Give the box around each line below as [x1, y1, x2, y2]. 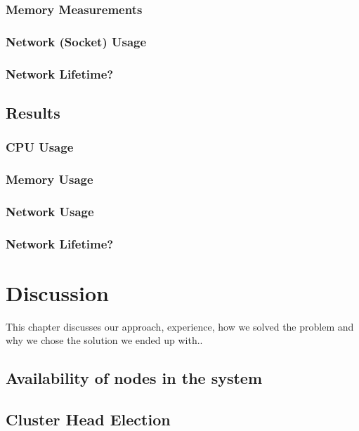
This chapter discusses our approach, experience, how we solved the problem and [6, 319, 354, 333]
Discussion [6, 278, 109, 307]
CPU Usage [6, 138, 74, 156]
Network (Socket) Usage [6, 32, 147, 50]
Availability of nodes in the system [6, 367, 263, 389]
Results [6, 101, 60, 123]
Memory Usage [6, 171, 93, 188]
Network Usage [6, 202, 94, 220]
